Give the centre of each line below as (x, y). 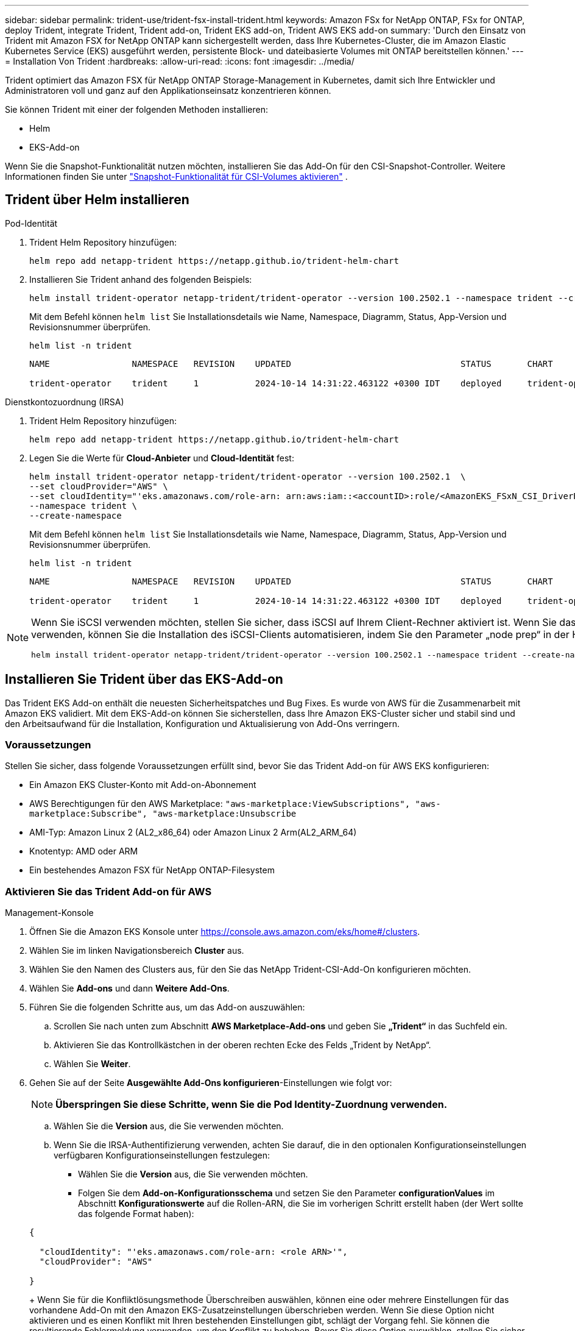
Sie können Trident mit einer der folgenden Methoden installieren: (136, 109)
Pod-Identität (31, 223)
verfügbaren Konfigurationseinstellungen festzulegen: (162, 1155)
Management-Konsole (49, 913)
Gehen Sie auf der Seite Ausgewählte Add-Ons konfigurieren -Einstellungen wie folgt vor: (211, 1083)
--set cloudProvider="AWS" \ (99, 486)
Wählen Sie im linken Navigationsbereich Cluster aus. (137, 951)
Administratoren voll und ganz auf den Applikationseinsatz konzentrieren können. (168, 91)
